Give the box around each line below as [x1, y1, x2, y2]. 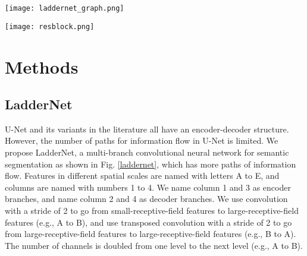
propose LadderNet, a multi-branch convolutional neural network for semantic [5, 146, 289, 159]
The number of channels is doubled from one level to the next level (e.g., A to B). [5, 239, 303, 251]
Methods [5, 54, 79, 78]
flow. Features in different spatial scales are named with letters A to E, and [5, 169, 280, 182]
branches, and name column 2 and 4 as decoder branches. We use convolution [5, 192, 288, 205]
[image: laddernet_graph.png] [5, 4, 124, 12]
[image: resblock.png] [5, 22, 95, 31]
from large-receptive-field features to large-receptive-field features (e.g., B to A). [5, 227, 296, 240]
